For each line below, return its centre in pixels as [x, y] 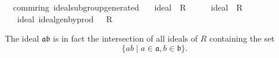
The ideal [22, 38]
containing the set [242, 38]
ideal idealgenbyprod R [65, 18]
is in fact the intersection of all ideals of [125, 38]
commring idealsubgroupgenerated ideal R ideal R [128, 7]
